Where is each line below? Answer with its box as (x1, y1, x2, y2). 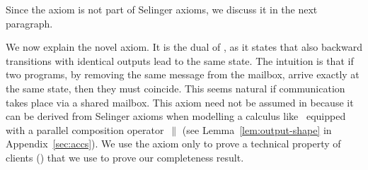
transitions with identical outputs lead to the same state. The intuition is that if (6, 53, 354, 68)
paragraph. (6, 16, 53, 30)
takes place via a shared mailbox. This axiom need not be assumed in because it (6, 95, 354, 109)
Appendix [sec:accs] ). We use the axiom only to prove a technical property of (6, 136, 341, 151)
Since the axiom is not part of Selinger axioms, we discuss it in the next (6, 2, 318, 16)
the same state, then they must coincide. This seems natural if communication (6, 80, 345, 95)
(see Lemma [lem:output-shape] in (182, 122, 332, 137)
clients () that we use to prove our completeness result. (6, 150, 244, 164)
